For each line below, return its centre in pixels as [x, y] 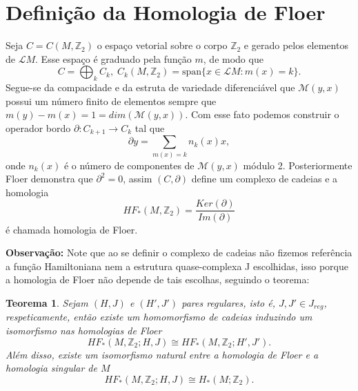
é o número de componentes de [129, 165]
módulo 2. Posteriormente [298, 165]
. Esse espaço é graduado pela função [113, 58]
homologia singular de [51, 368]
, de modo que [233, 58]
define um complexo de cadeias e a [265, 179]
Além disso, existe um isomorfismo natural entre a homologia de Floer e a [162, 354]
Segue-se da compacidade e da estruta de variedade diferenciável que [150, 87]
